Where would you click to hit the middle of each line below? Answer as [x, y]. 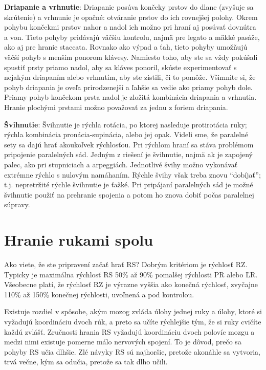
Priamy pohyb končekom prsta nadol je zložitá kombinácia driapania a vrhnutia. [130, 97]
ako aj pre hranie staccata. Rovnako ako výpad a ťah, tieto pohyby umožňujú [126, 47]
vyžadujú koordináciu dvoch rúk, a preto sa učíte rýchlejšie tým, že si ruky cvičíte [133, 321]
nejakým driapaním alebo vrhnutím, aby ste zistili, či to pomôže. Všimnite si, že [130, 77]
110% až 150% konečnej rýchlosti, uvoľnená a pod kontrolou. [99, 294]
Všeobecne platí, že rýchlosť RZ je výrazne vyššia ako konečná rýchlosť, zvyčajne [131, 284]
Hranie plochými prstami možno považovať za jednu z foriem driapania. [116, 107]
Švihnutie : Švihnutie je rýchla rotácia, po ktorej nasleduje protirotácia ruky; [126, 124]
